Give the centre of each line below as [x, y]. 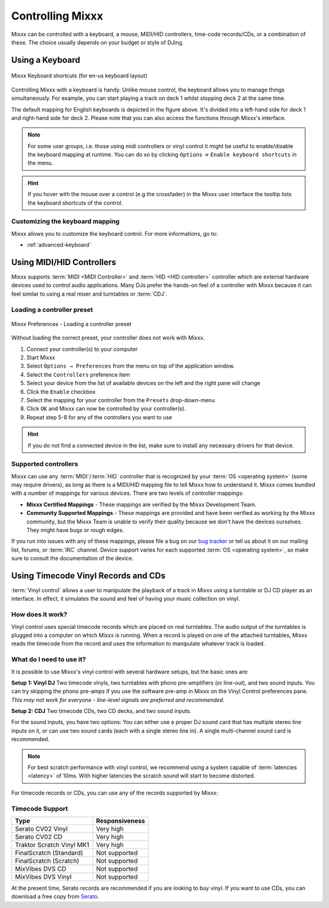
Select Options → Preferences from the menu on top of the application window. [130, 366]
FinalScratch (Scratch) [47, 860]
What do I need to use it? [49, 659]
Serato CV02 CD [39, 837]
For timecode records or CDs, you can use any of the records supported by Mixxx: [115, 793]
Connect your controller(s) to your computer [82, 349]
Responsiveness [121, 821]
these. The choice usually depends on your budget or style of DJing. [97, 42]
